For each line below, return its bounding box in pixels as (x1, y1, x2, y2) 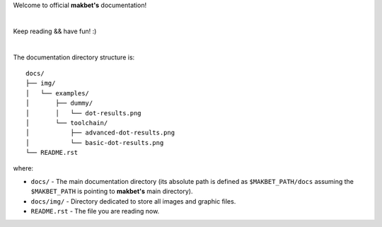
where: (13, 164, 34, 173)
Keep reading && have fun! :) (13, 27, 97, 35)
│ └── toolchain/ (25, 119, 108, 127)
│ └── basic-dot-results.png (25, 139, 164, 146)
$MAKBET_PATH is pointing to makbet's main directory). (30, 187, 193, 196)
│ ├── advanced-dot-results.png (25, 129, 175, 137)
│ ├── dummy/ (25, 99, 93, 107)
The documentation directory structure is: (13, 53, 135, 62)
